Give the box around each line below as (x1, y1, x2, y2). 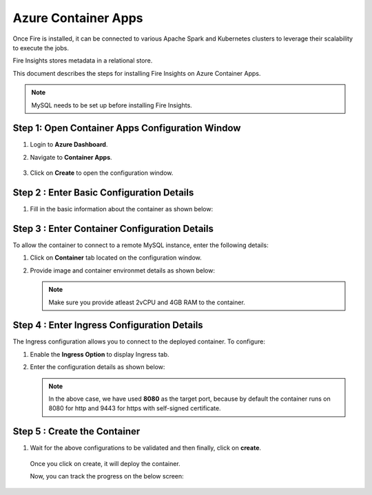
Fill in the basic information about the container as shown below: (30, 205, 214, 213)
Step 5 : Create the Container (12, 425, 141, 437)
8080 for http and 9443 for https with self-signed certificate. (48, 404, 221, 412)
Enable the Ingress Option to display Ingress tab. (30, 350, 169, 358)
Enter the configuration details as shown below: (30, 363, 165, 371)
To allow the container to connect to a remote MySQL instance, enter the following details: (12, 241, 269, 249)
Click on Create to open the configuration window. (30, 169, 174, 177)
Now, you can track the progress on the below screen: (30, 472, 184, 481)
